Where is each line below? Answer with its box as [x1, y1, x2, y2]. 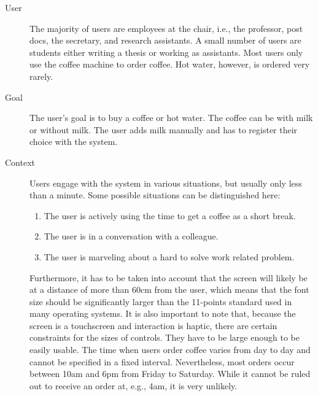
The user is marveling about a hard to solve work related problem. [44, 250, 295, 263]
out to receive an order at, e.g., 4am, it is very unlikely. [29, 379, 238, 392]
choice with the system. [29, 135, 118, 148]
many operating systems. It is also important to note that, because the [29, 307, 296, 320]
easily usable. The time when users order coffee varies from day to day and [29, 343, 311, 356]
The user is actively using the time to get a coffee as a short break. [44, 209, 296, 222]
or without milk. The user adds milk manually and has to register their [29, 123, 298, 136]
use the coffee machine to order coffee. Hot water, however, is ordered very [29, 58, 310, 71]
